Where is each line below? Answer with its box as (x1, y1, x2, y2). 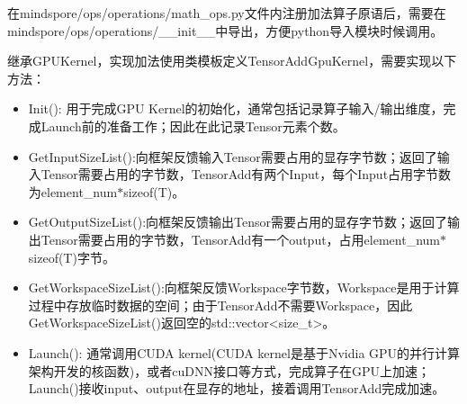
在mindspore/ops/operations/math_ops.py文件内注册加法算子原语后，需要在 (7, 4, 446, 22)
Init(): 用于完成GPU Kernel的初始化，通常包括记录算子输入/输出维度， (28, 99, 444, 118)
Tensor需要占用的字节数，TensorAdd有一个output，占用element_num (40, 229, 440, 248)
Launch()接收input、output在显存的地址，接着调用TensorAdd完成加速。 (28, 379, 445, 398)
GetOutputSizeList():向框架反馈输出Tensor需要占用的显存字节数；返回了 (28, 212, 448, 231)
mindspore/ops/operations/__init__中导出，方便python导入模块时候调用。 (7, 21, 444, 40)
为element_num (28, 182, 118, 201)
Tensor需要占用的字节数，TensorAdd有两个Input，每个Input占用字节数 (40, 165, 452, 184)
